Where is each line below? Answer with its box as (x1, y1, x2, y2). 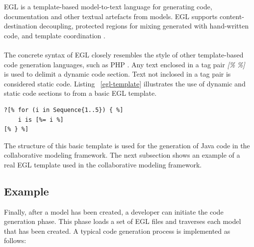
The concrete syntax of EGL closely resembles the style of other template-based (4, 49, 244, 59)
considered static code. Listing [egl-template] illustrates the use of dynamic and (4, 78, 246, 88)
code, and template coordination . (4, 30, 105, 40)
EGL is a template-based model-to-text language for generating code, (4, 1, 212, 11)
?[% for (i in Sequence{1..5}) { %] (4, 106, 124, 113)
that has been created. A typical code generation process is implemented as (4, 225, 230, 236)
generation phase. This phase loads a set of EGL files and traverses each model (4, 216, 241, 226)
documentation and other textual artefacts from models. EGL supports (4, 11, 218, 21)
